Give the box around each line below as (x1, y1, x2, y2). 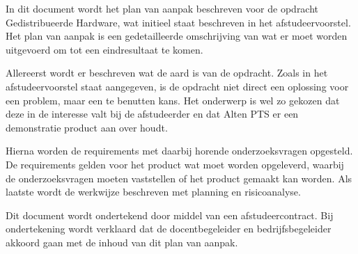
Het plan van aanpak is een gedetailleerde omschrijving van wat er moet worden (6, 29, 348, 43)
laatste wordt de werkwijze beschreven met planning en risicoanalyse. (6, 184, 301, 199)
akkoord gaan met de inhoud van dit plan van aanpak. (6, 235, 238, 249)
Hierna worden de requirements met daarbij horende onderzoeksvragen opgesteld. (6, 143, 353, 158)
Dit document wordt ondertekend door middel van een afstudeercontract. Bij (6, 207, 334, 222)
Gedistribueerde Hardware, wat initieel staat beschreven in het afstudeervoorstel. (6, 15, 351, 29)
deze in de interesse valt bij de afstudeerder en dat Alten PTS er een (6, 106, 299, 121)
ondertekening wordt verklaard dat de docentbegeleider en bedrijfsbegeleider (6, 221, 332, 236)
